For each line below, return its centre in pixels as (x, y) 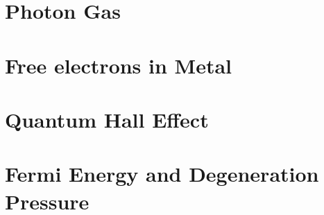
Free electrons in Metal (119, 65)
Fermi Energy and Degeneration (162, 174)
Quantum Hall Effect (107, 119)
